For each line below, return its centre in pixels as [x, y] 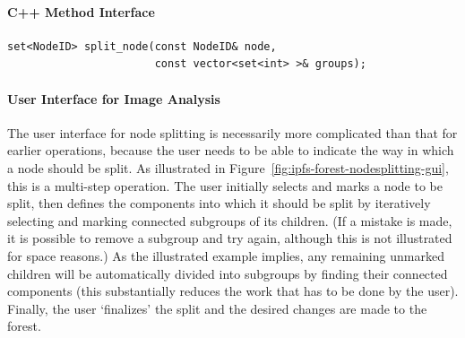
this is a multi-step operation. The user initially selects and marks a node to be [225, 185]
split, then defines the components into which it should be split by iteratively [219, 203]
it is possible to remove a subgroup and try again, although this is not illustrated [230, 238]
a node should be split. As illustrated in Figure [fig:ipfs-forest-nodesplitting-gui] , [228, 167]
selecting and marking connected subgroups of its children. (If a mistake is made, [230, 220]
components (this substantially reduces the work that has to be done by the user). [233, 291]
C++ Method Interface [81, 11]
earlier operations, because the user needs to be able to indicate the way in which [231, 150]
